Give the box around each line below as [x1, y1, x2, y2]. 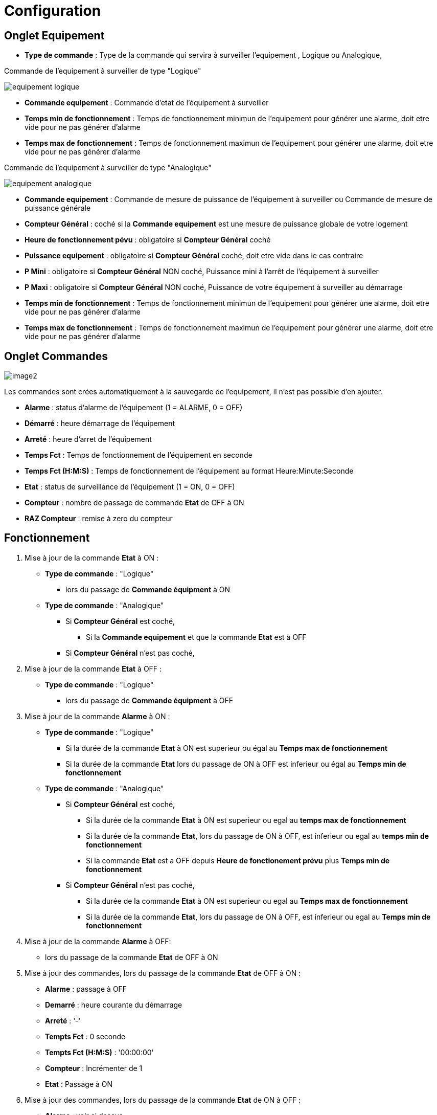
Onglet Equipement [4, 29, 105, 42]
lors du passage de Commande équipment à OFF [65, 696, 234, 705]
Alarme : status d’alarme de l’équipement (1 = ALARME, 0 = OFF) [25, 403, 243, 412]
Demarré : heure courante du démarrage [45, 1000, 182, 1009]
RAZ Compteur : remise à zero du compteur [25, 514, 173, 523]
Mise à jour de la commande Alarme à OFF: [25, 936, 171, 946]
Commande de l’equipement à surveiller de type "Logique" [4, 66, 201, 76]
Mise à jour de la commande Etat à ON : [25, 553, 159, 562]
